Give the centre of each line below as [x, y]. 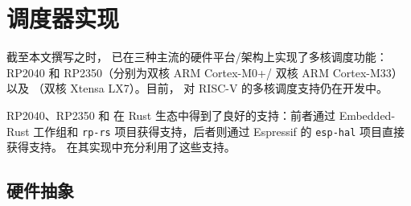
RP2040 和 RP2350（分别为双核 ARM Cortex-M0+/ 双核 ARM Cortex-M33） [205, 72]
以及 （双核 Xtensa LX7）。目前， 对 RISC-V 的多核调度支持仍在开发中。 [197, 88]
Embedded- [367, 115]
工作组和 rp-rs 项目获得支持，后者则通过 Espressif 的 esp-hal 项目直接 [219, 131]
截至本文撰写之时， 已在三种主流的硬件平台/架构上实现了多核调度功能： [197, 57]
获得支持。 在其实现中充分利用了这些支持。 [121, 147]
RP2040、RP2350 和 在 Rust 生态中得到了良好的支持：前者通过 [171, 115]
